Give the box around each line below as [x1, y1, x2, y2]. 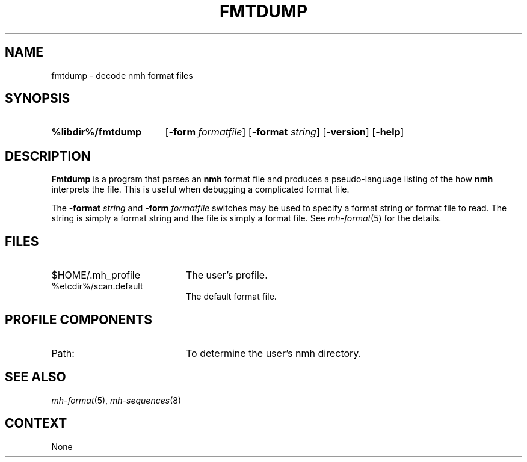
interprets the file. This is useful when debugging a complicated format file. [51, 184, 350, 195]
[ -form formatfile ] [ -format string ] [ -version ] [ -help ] [165, 126, 404, 138]
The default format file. [186, 291, 277, 302]
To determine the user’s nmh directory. [185, 346, 362, 359]
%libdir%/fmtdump [51, 126, 142, 138]
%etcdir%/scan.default [51, 281, 143, 292]
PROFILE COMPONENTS [5, 312, 152, 327]
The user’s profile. [185, 269, 268, 282]
